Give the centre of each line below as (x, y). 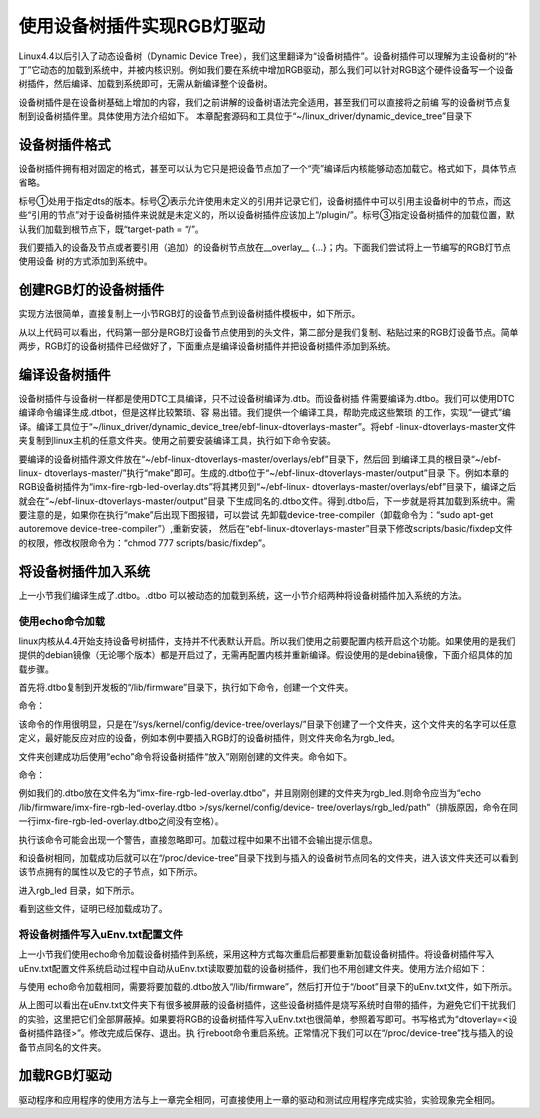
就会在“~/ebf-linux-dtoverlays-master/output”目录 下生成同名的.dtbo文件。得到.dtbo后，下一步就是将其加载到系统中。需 (267, 501)
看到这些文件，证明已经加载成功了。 (93, 909)
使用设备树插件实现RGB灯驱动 (141, 26)
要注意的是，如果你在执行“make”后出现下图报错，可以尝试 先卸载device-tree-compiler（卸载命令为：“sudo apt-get (256, 515)
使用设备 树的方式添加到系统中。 (85, 261)
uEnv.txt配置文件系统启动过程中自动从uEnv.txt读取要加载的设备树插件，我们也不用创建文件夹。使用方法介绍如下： (253, 968)
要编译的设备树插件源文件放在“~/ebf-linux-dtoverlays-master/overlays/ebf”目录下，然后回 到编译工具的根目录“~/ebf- (260, 459)
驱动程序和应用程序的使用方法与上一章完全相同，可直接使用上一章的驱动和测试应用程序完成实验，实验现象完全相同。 (259, 1099)
